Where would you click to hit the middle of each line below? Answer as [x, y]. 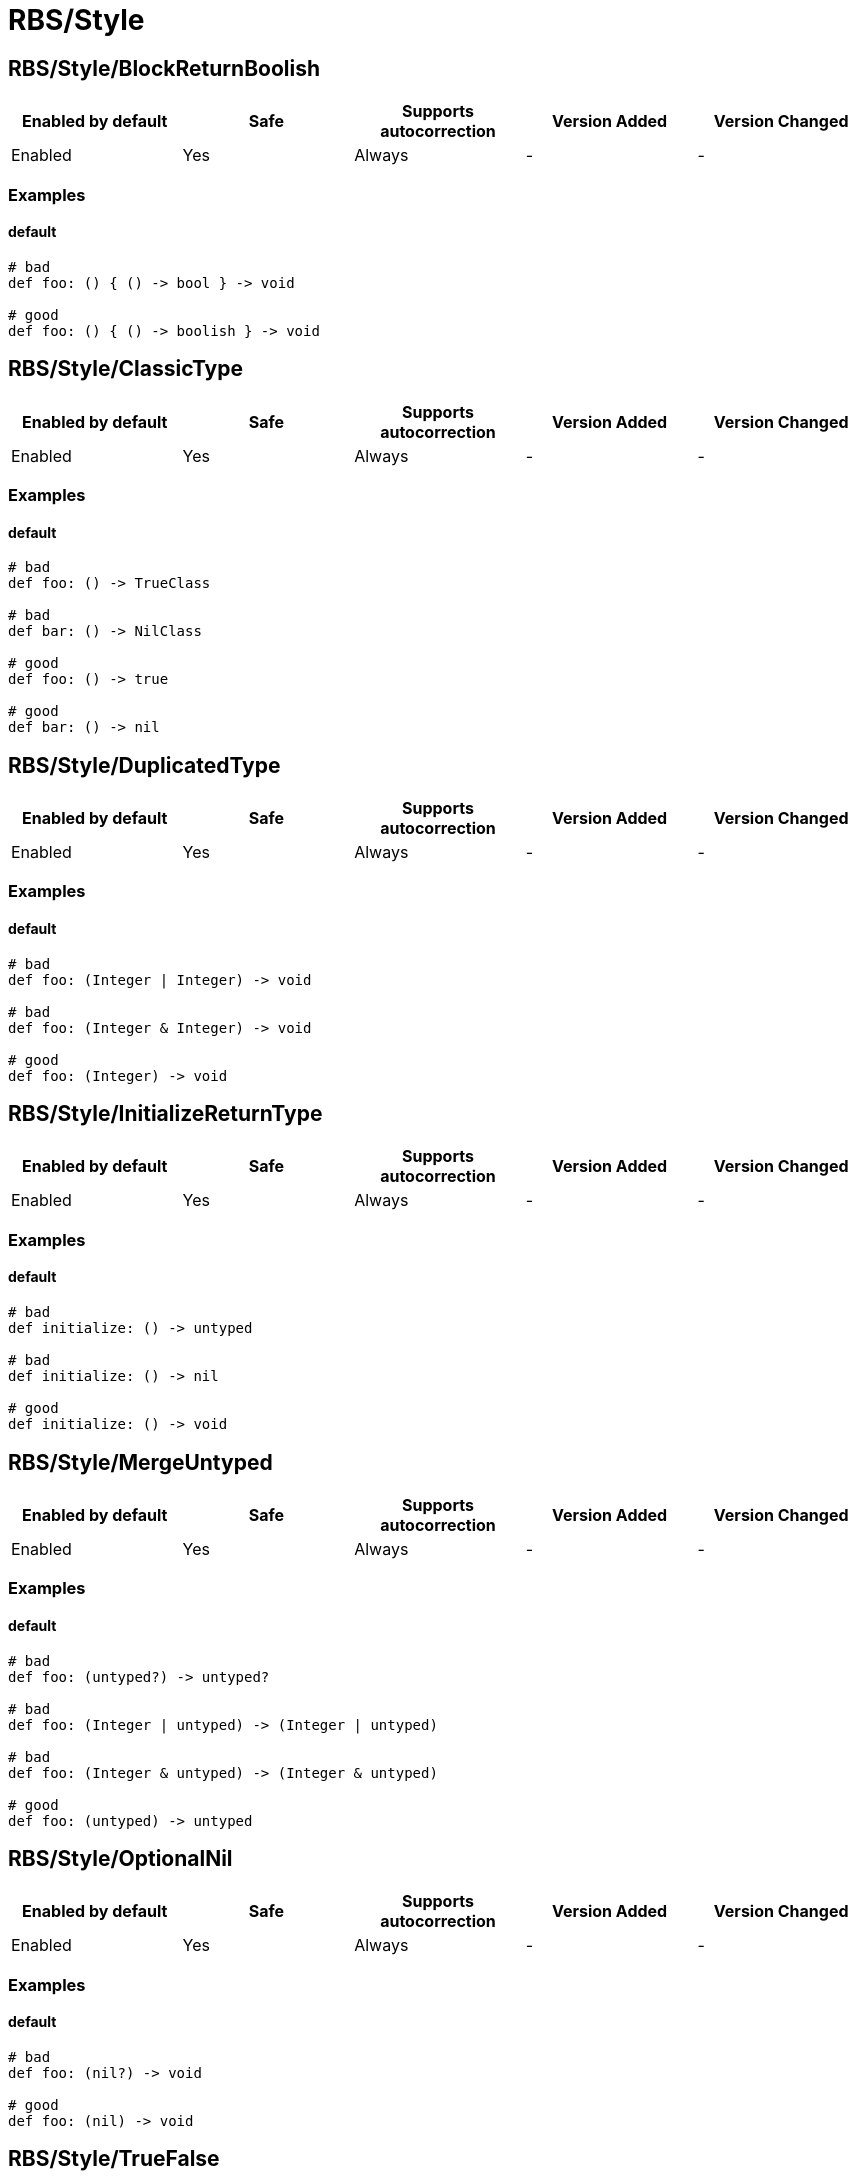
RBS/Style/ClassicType [125, 369]
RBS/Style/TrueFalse [114, 2159]
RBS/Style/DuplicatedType [144, 765]
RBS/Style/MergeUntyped [140, 1462]
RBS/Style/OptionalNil [120, 1858]
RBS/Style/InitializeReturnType [165, 1114]
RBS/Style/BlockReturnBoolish [164, 68]
